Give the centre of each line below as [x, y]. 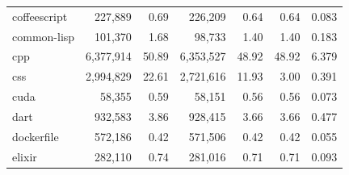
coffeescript [40, 16]
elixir [25, 156]
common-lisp [44, 36]
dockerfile [36, 136]
